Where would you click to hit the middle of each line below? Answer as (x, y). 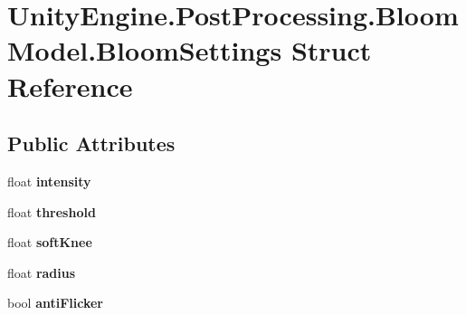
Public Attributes (91, 143)
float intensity (49, 181)
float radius (42, 272)
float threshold (52, 211)
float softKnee (50, 242)
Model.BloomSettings (145, 50)
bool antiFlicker (56, 303)
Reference (70, 86)
